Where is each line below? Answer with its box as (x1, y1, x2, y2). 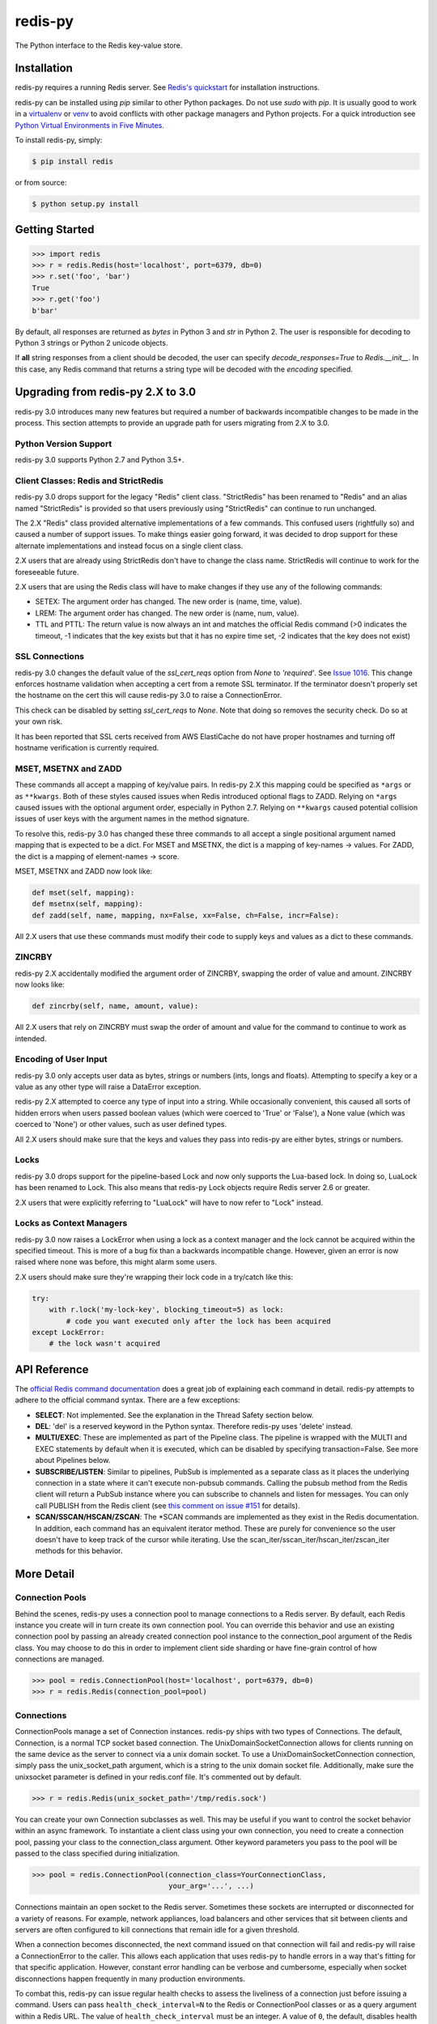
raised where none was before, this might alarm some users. (15, 1257, 218, 1267)
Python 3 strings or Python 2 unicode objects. (15, 338, 168, 347)
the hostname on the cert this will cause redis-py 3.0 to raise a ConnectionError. (15, 691, 282, 700)
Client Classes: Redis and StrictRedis (15, 474, 164, 486)
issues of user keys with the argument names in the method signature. (15, 814, 250, 823)
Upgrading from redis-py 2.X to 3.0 (15, 385, 197, 399)
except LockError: (32, 1328, 105, 1337)
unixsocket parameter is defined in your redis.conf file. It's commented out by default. (15, 1771, 302, 1781)
